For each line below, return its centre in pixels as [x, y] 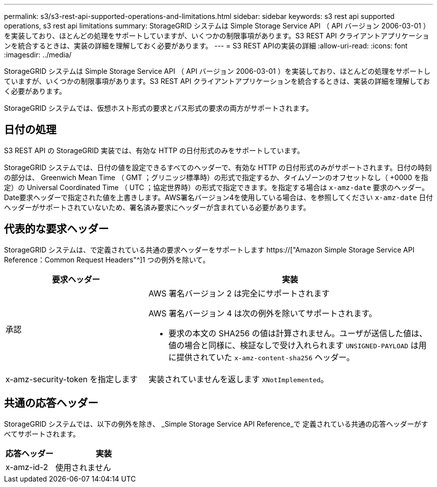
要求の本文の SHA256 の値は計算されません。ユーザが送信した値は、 [298, 333]
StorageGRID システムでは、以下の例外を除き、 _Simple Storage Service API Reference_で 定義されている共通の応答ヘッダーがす [216, 424]
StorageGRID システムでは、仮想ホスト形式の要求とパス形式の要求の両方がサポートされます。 [159, 108]
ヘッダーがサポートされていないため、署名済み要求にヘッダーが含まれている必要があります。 [157, 207]
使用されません [83, 467]
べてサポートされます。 [42, 434]
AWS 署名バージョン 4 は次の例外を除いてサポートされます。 [263, 313]
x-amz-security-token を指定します [72, 379]
